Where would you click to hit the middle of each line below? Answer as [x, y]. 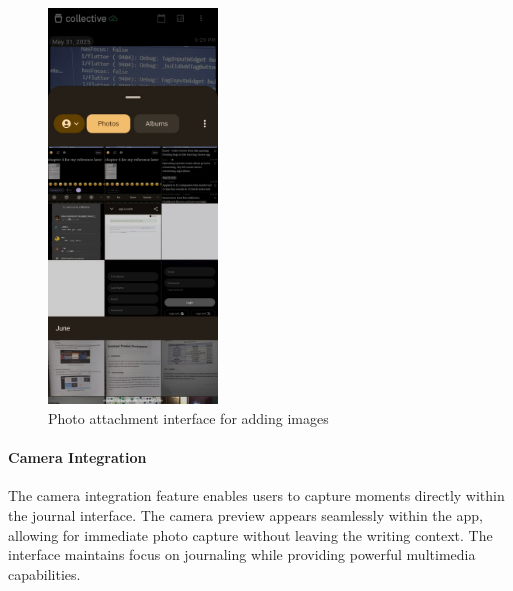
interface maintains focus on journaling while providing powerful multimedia [242, 554]
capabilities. [44, 573]
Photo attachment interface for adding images [188, 418]
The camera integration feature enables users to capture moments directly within [256, 495]
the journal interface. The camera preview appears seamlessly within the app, [245, 515]
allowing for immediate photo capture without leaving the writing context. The [250, 534]
